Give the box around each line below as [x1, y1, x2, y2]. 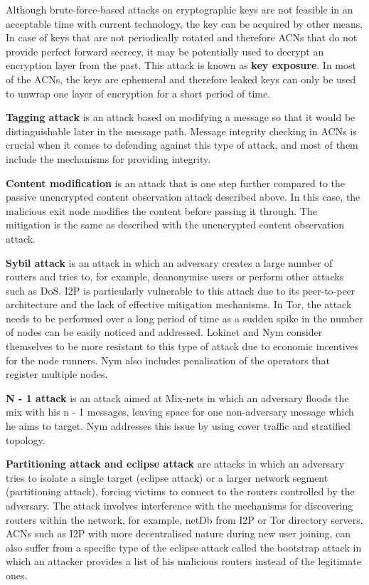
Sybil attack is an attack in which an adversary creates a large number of [6, 255, 333, 270]
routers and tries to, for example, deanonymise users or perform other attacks [6, 269, 344, 284]
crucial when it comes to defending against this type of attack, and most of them [6, 137, 358, 152]
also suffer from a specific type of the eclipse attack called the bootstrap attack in [6, 539, 362, 554]
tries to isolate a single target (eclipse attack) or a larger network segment [6, 470, 328, 485]
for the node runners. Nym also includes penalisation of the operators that [6, 352, 331, 367]
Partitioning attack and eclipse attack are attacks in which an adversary [6, 456, 345, 471]
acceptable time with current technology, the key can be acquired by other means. [6, 16, 363, 31]
